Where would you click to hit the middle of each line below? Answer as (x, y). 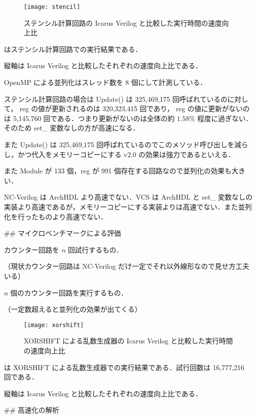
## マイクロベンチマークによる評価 (63, 233)
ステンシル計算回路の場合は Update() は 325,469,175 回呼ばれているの (116, 99)
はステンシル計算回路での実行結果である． (73, 49)
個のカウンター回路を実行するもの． (69, 292)
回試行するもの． (95, 249)
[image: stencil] (52, 7)
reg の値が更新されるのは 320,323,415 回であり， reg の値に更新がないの (135, 108)
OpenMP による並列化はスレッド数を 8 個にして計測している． (106, 82)
